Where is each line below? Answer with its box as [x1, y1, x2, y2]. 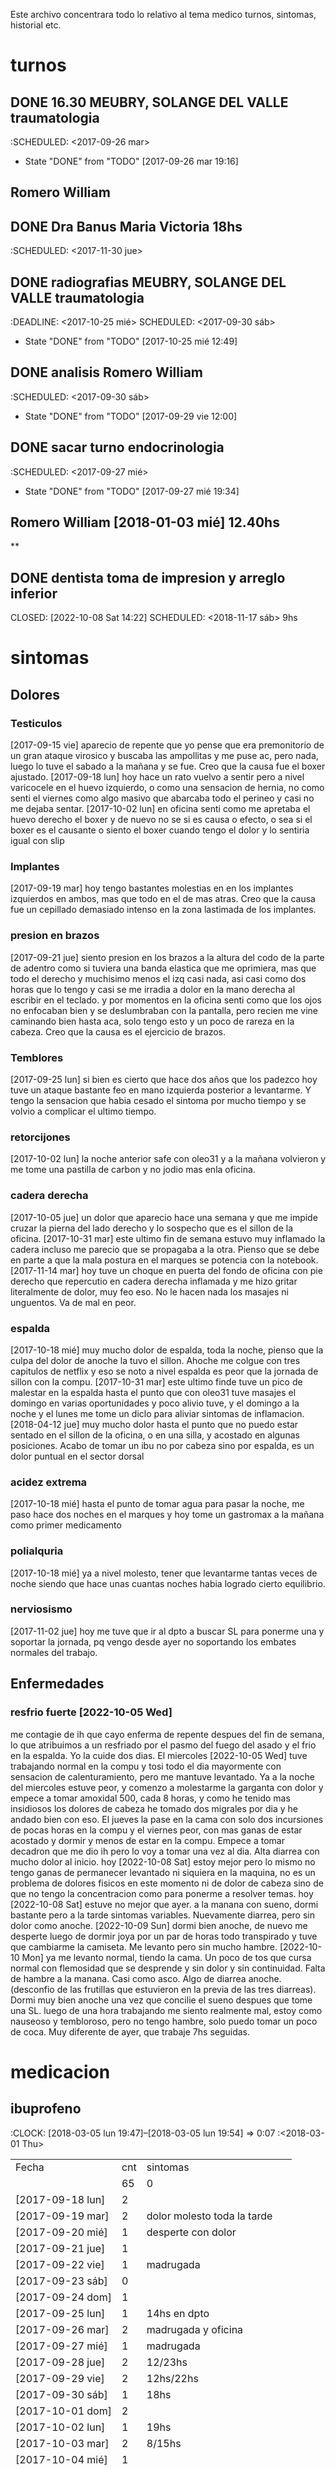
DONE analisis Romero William [10, 364, 203, 381]
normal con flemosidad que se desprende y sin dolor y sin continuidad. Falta [10, 1962, 326, 1974]
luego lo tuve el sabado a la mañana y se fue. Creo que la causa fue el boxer [10, 760, 326, 773]
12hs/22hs [146, 2371, 199, 2385]
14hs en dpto [146, 2306, 210, 2320]
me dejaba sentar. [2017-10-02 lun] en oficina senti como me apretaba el [10, 803, 311, 815]
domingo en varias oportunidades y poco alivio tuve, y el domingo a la [10, 1397, 300, 1409]
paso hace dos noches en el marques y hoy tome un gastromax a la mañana [10, 1509, 325, 1521]
